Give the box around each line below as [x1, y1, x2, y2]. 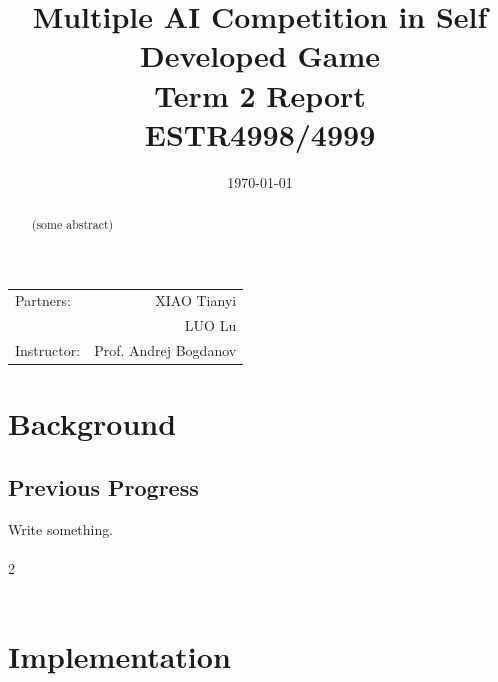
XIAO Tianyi [155, 290, 237, 311]
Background [8, 403, 177, 444]
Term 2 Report [154, 74, 366, 115]
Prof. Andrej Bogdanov [94, 340, 237, 361]
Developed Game [139, 35, 381, 76]
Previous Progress [8, 472, 199, 503]
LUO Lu [184, 315, 237, 336]
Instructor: [15, 340, 81, 361]
